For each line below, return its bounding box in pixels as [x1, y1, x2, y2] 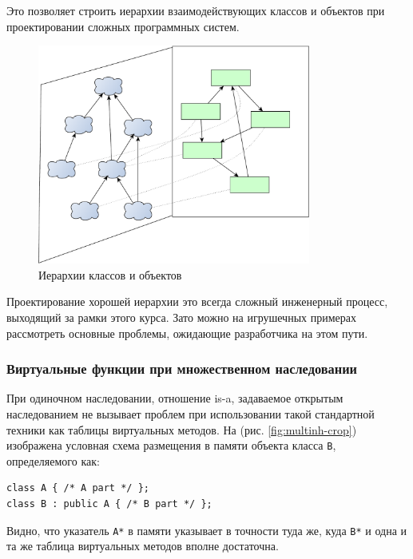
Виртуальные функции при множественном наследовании [6, 359, 357, 379]
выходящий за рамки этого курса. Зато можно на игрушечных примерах [6, 308, 356, 325]
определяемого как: [6, 452, 100, 469]
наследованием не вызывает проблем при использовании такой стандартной [6, 405, 375, 422]
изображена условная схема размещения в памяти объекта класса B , [6, 437, 336, 454]
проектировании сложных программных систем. [6, 18, 240, 34]
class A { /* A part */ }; [6, 482, 149, 494]
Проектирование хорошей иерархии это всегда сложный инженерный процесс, [6, 293, 388, 310]
